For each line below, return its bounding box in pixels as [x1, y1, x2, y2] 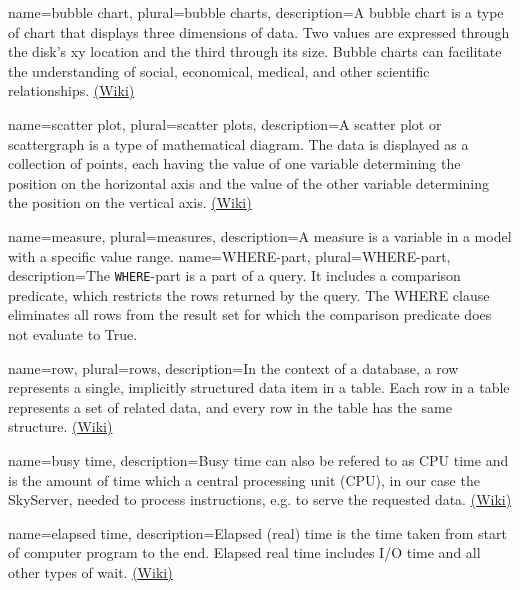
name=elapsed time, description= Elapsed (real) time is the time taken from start [8, 522, 507, 543]
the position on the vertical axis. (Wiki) [8, 192, 252, 213]
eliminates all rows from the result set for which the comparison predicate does [8, 304, 492, 325]
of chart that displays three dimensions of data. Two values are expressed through [8, 21, 510, 42]
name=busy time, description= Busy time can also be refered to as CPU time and [8, 449, 509, 470]
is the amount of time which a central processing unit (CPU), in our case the [8, 469, 480, 490]
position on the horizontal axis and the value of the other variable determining [8, 172, 490, 193]
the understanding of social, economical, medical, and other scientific [8, 60, 430, 81]
